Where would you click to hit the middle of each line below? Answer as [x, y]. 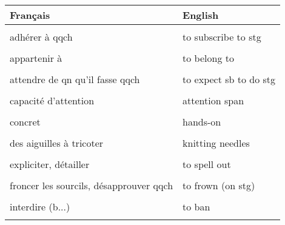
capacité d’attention [52, 100]
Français [30, 15]
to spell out [207, 164]
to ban [196, 207]
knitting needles [216, 143]
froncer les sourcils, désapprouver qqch [92, 185]
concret [25, 122]
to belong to [208, 58]
